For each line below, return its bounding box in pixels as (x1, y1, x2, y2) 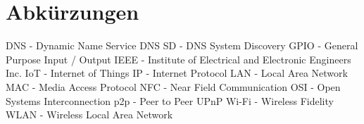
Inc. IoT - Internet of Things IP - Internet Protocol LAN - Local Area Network (6, 66, 348, 80)
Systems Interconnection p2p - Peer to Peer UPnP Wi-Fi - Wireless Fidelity (6, 93, 334, 108)
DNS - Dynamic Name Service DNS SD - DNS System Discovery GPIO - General (6, 38, 358, 53)
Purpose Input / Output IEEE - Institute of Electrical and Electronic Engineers (6, 51, 351, 66)
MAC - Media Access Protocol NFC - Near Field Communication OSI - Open (6, 79, 341, 94)
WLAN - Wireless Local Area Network (6, 107, 173, 122)
